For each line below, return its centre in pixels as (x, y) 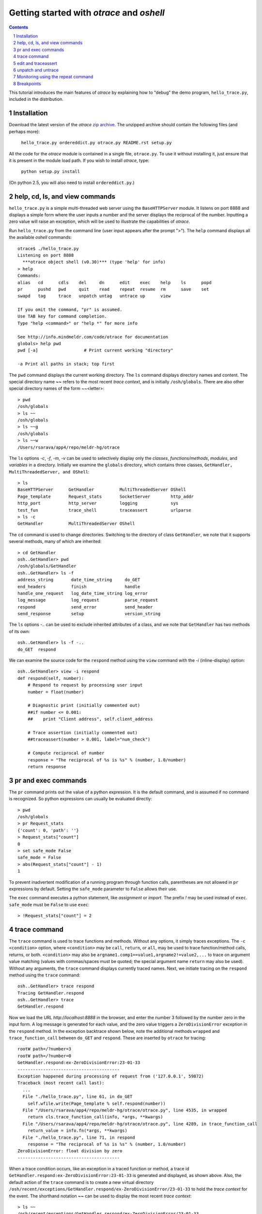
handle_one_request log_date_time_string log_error (83, 593)
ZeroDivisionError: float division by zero (70, 1151)
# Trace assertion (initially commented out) (83, 733)
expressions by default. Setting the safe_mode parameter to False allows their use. (93, 889)
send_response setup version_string (89, 614)
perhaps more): (24, 132)
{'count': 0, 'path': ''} (48, 830)
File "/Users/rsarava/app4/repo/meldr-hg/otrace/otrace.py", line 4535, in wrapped (125, 1110)
